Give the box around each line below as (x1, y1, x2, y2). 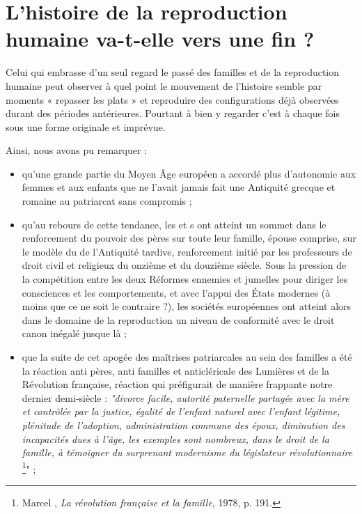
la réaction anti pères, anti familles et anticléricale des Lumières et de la (22, 363, 330, 377)
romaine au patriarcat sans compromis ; (22, 194, 192, 208)
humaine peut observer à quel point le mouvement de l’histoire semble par (6, 78, 322, 93)
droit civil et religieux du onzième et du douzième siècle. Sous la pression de (22, 258, 347, 272)
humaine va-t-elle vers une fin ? (6, 24, 315, 53)
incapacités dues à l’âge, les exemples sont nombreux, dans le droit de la (22, 431, 329, 446)
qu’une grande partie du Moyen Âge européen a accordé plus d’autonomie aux (22, 166, 356, 180)
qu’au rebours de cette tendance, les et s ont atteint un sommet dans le (22, 217, 326, 231)
